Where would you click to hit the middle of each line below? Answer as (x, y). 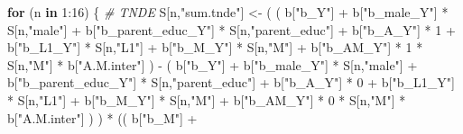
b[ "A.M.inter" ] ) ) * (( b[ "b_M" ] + (102, 117)
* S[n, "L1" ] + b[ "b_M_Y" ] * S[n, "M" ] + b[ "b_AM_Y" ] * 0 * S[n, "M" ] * (207, 99)
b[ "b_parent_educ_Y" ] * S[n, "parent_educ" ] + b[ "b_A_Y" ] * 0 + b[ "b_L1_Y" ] (231, 82)
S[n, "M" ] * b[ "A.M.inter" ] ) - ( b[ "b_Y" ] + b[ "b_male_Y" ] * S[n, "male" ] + (213, 64)
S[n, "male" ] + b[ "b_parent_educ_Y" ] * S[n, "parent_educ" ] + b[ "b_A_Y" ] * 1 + (231, 29)
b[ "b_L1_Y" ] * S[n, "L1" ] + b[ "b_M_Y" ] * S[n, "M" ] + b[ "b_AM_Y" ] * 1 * (215, 47)
